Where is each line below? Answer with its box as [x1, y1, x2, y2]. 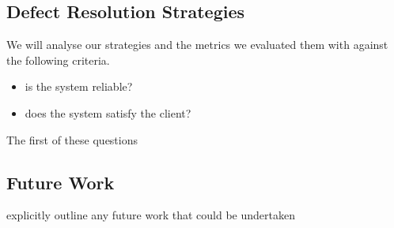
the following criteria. [6, 51, 110, 68]
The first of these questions [6, 131, 138, 148]
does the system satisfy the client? [25, 104, 191, 121]
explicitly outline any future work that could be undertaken [6, 207, 295, 223]
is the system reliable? [25, 78, 133, 95]
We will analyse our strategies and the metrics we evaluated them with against [6, 36, 388, 53]
